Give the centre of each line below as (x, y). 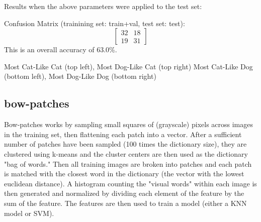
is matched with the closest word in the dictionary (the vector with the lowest (124, 174)
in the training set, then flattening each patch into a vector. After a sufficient (123, 134)
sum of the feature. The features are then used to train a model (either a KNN (125, 203)
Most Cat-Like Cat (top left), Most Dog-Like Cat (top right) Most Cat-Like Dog (128, 66)
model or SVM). (29, 213)
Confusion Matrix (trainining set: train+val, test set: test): (95, 23)
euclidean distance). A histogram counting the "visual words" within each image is (130, 183)
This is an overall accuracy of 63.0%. (61, 49)
